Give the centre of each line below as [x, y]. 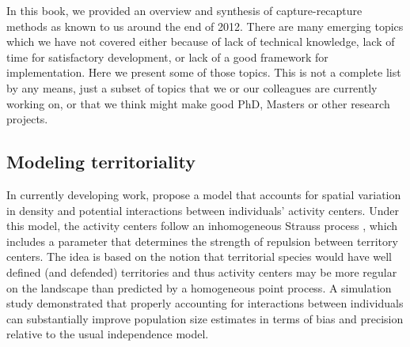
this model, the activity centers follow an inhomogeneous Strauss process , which [202, 226]
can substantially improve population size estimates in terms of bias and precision [205, 318]
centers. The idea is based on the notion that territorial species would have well [199, 256]
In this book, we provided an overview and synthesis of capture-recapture [184, 10]
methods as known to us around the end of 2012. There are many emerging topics [205, 26]
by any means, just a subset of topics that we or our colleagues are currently [192, 87]
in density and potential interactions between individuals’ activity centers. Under [203, 210]
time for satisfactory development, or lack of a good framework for [167, 57]
